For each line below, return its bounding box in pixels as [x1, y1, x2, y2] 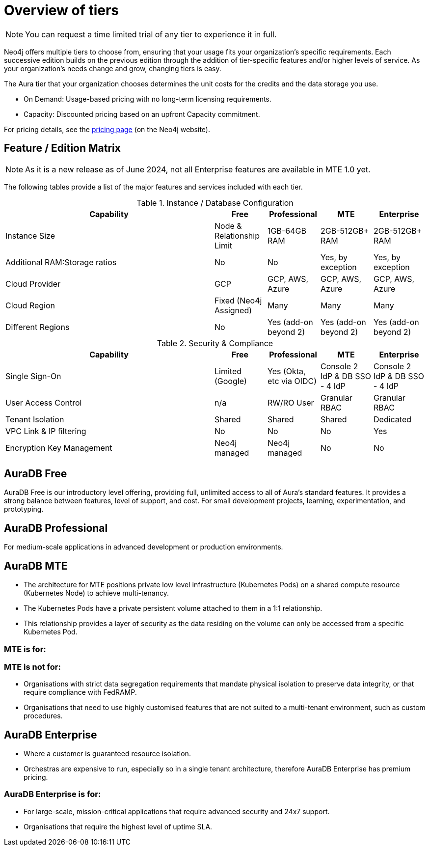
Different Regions [5, 322, 70, 332]
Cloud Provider [5, 278, 61, 289]
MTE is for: [4, 644, 46, 654]
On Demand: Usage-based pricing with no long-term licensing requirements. [24, 94, 271, 103]
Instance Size [5, 230, 55, 241]
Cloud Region [5, 300, 55, 310]
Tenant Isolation [5, 414, 64, 424]
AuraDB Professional [4, 521, 108, 534]
